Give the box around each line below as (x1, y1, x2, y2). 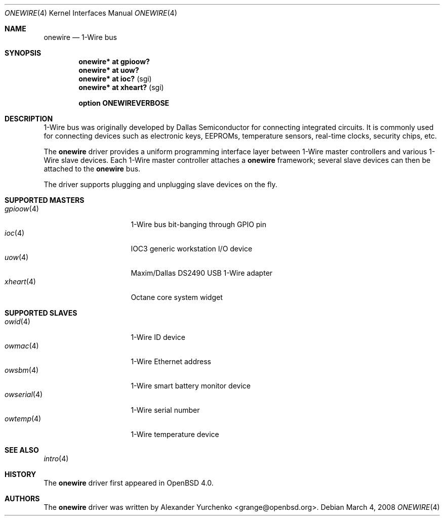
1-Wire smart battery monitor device (131, 381, 251, 390)
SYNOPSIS (5, 49, 42, 57)
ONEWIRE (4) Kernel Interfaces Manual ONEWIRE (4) (5, 9, 177, 17)
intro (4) (44, 454, 69, 463)
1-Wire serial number (131, 406, 200, 414)
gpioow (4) (5, 204, 39, 213)
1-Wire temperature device (131, 430, 219, 439)
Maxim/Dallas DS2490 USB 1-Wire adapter (131, 269, 273, 277)
